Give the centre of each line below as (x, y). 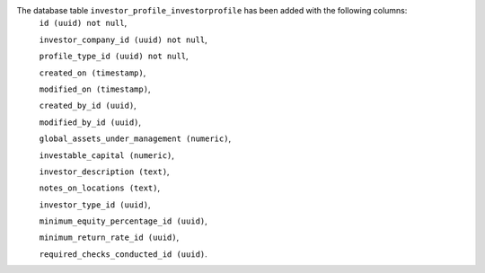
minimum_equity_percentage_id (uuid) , (123, 221)
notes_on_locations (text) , (100, 188)
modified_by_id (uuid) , (90, 122)
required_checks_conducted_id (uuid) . (123, 254)
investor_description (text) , (104, 172)
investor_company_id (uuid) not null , (123, 40)
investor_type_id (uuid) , (95, 204)
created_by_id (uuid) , (88, 106)
